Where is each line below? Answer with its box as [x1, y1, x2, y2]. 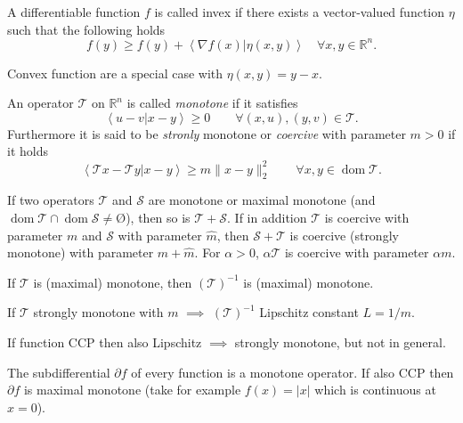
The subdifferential [7, 362, 110, 381]
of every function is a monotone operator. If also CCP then [131, 362, 454, 381]
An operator [7, 94, 74, 112]
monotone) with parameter [7, 243, 154, 262]
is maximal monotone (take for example [23, 380, 241, 399]
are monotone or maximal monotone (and [148, 191, 376, 209]
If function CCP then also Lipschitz [7, 332, 202, 351]
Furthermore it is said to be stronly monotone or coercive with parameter [7, 124, 406, 142]
